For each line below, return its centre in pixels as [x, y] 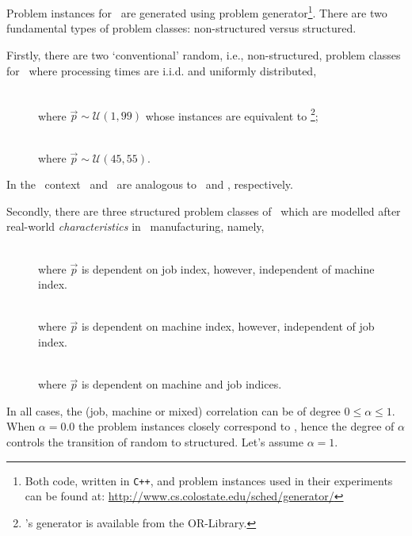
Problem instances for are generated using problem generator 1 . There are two [197, 11]
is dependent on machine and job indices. [181, 384]
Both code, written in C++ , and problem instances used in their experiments [209, 480]
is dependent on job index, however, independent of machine [228, 268]
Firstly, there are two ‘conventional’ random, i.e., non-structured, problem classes [204, 55]
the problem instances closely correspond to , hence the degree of [237, 426]
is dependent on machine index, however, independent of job [228, 326]
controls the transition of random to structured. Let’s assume [155, 441]
